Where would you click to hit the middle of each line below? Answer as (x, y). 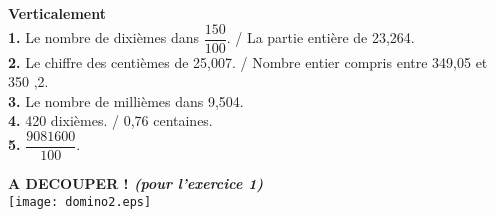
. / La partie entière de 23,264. (320, 37)
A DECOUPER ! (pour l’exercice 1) (136, 183)
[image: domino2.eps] (80, 201)
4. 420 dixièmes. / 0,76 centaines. (110, 120)
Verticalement (57, 13)
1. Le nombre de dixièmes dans (104, 37)
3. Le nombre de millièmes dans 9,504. (126, 100)
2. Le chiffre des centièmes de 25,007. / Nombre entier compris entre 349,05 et (248, 61)
